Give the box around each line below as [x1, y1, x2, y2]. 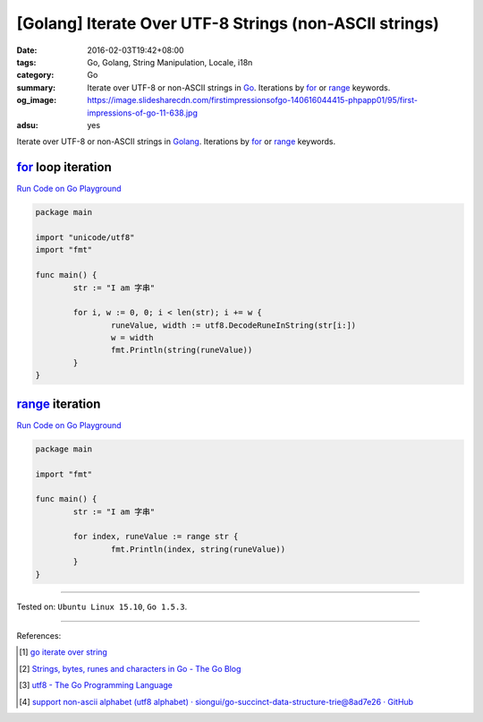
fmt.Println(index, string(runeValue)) [110, 544, 286, 554]
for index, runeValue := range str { [72, 531, 239, 542]
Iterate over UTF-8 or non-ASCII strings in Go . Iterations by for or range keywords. [87, 82, 391, 93]
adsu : [16, 119, 39, 130]
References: [16, 631, 62, 641]
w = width [110, 332, 154, 343]
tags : [16, 56, 37, 67]
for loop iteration [16, 159, 112, 175]
